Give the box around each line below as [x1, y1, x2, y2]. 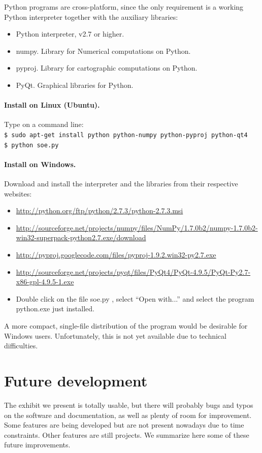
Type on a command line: [4, 119, 84, 130]
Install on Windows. [4, 158, 76, 169]
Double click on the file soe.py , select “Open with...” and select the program [16, 293, 254, 304]
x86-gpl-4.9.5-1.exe [16, 276, 74, 287]
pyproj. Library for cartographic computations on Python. [16, 62, 198, 73]
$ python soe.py [4, 141, 59, 149]
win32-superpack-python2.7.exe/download [16, 232, 146, 243]
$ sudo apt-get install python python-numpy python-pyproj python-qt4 [4, 131, 248, 139]
